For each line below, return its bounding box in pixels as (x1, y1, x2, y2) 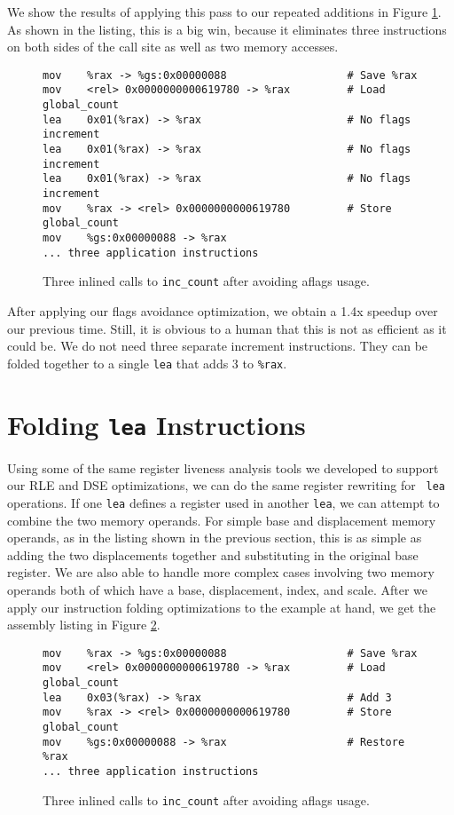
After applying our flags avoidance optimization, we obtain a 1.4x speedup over (7, 301, 438, 320)
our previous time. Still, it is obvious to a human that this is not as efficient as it (7, 319, 447, 337)
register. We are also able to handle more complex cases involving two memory (7, 563, 434, 582)
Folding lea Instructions (7, 406, 306, 442)
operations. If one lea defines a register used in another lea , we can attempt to (7, 493, 440, 511)
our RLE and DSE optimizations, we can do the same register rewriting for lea (7, 476, 446, 495)
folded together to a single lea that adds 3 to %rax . (7, 353, 287, 372)
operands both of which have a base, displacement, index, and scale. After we (7, 580, 428, 598)
